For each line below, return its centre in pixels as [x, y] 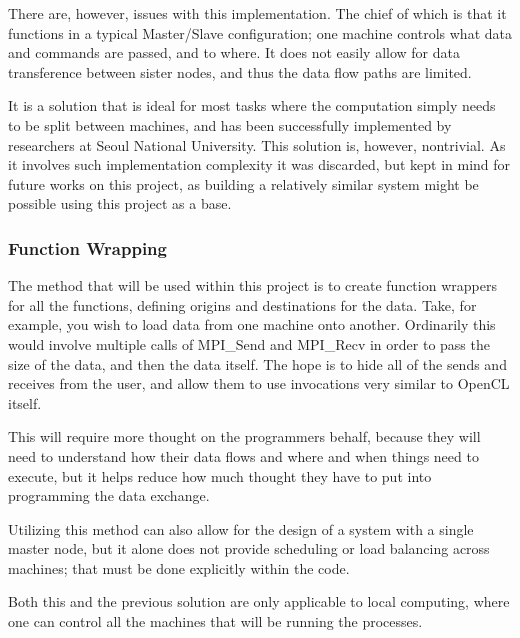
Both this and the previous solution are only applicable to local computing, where [259, 601]
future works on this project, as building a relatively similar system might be [243, 183]
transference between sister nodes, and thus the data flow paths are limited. [240, 71]
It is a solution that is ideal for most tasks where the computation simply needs [252, 105]
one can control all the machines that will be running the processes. [215, 621]
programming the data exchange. [109, 495]
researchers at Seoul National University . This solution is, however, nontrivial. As [257, 144]
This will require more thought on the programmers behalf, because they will [244, 436]
